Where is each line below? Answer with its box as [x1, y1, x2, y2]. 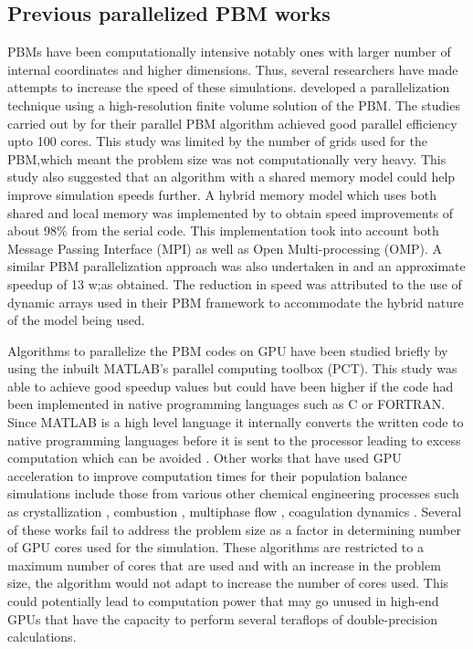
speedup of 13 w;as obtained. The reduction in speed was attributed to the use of [7, 274, 462, 293]
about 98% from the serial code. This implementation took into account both [7, 221, 439, 240]
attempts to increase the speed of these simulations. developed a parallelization [7, 78, 450, 97]
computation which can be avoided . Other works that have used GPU [7, 448, 402, 467]
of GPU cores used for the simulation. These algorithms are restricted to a [7, 538, 424, 557]
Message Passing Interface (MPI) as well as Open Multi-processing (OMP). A [7, 238, 443, 257]
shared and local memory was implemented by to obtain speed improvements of [7, 203, 454, 222]
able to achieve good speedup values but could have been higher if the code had [7, 376, 454, 395]
